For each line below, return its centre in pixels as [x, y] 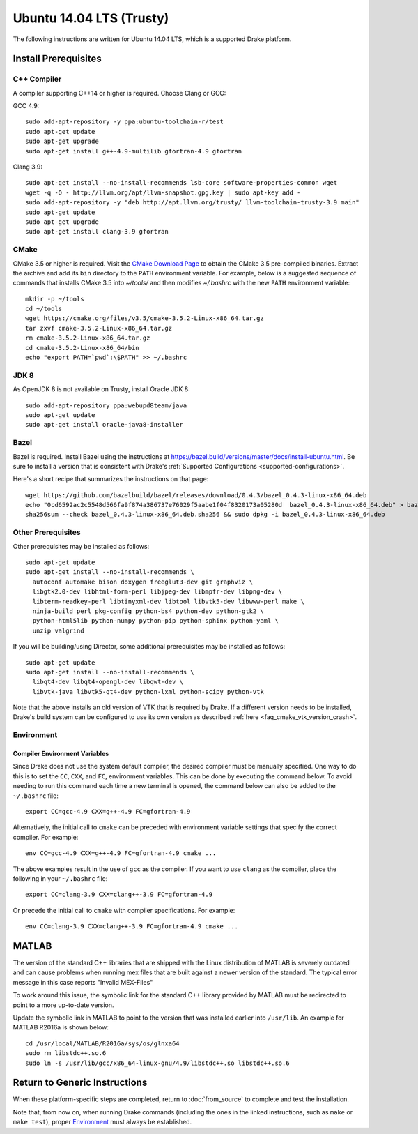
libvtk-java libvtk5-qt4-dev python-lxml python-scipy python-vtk [148, 691]
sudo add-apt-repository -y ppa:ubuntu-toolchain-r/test [125, 122]
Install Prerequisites [57, 59]
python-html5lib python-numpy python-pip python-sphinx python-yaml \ [155, 621]
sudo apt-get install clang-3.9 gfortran [97, 232]
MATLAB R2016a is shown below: [61, 1027]
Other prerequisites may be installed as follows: [81, 546]
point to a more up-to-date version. [63, 1005]
